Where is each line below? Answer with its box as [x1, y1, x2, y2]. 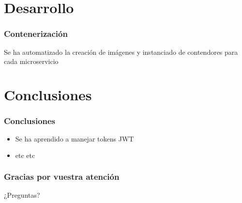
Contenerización [4, 28, 68, 40]
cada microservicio [4, 56, 59, 66]
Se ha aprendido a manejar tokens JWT [15, 134, 134, 144]
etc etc [15, 150, 35, 160]
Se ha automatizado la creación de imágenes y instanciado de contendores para [4, 47, 238, 57]
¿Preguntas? [4, 189, 40, 200]
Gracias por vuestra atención [4, 171, 120, 183]
